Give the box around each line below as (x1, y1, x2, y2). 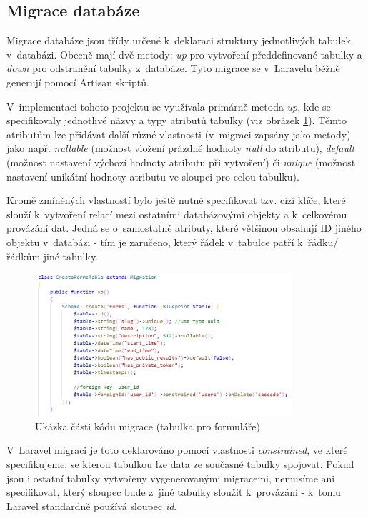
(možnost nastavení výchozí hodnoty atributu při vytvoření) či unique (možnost (6, 154, 356, 169)
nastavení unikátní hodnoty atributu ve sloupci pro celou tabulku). (6, 168, 299, 183)
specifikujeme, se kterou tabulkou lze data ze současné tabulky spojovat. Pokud (6, 456, 354, 471)
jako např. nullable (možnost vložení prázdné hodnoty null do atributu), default (6, 141, 355, 156)
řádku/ (307, 234, 339, 249)
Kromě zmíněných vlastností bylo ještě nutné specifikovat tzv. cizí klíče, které (6, 193, 346, 208)
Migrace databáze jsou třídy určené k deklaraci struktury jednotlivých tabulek (6, 33, 351, 48)
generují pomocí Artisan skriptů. (6, 74, 149, 89)
